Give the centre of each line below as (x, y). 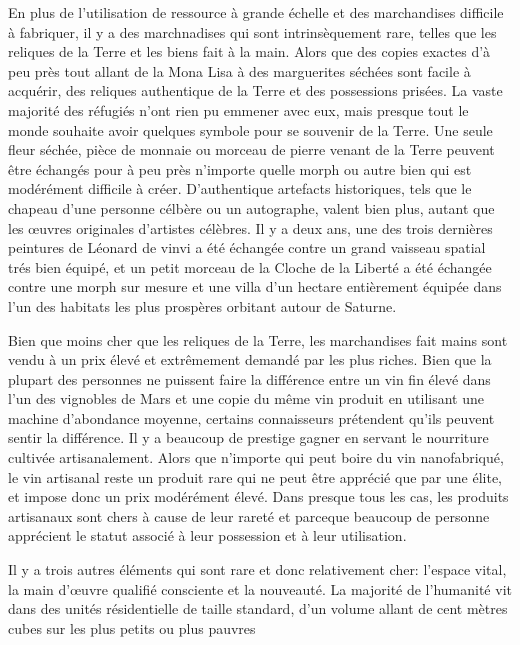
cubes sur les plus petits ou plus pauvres (132, 627)
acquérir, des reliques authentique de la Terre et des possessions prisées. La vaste (255, 90)
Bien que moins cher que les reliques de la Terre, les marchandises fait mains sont (258, 339)
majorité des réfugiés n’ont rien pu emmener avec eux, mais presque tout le (238, 109)
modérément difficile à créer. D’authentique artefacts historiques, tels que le (240, 188)
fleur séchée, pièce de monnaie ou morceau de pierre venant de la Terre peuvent (251, 149)
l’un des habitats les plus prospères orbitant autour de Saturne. (202, 305)
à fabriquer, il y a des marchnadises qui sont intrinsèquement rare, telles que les (252, 31)
